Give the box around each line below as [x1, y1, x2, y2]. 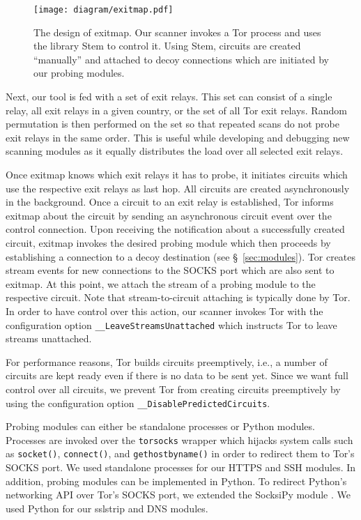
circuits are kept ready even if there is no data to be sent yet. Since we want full [6, 368, 348, 383]
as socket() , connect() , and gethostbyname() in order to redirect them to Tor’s [6, 446, 355, 461]
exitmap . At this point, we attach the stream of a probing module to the [6, 276, 316, 291]
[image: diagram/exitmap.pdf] [33, 5, 174, 15]
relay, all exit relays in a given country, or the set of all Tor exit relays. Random [6, 102, 347, 117]
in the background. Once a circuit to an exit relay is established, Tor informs [6, 194, 334, 209]
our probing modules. [33, 66, 125, 80]
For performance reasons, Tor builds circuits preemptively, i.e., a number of [6, 354, 328, 369]
